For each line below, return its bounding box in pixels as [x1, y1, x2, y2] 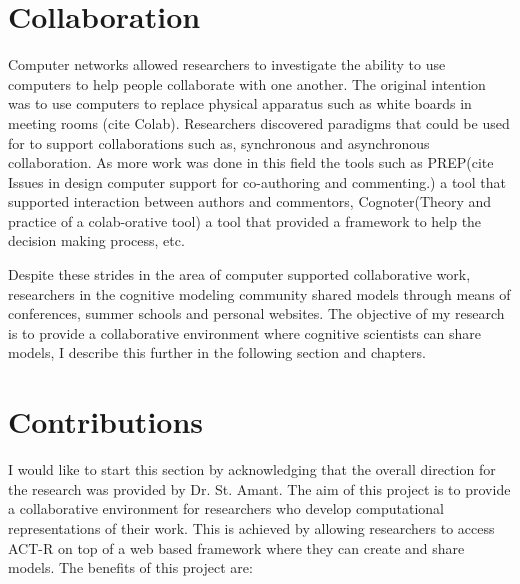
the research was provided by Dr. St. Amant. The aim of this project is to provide [8, 478, 511, 499]
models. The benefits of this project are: [8, 557, 253, 578]
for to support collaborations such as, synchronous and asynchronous [8, 132, 430, 153]
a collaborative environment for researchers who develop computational [8, 498, 444, 519]
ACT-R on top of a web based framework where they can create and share [8, 537, 465, 558]
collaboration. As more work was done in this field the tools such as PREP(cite [8, 152, 494, 173]
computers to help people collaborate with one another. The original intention [8, 73, 486, 94]
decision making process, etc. [8, 230, 185, 251]
